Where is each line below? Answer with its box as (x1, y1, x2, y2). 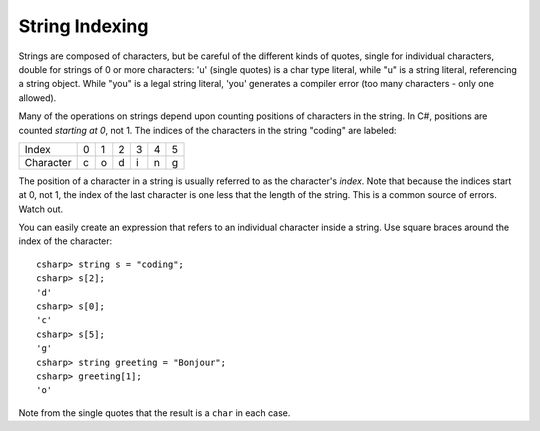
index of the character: (18, 235, 113, 247)
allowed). (18, 91, 57, 104)
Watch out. (18, 203, 64, 215)
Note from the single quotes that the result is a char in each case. (18, 406, 291, 419)
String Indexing (18, 15, 149, 37)
